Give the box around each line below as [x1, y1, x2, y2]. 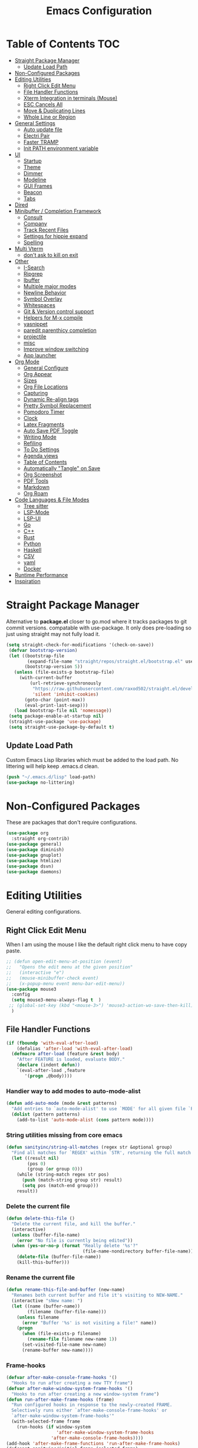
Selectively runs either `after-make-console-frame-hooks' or [11, 1407, 167, 1414]
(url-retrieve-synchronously [29, 680, 101, 686]
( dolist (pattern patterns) [11, 1111, 81, 1117]
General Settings [14, 119, 56, 126]
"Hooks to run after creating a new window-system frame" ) [11, 1391, 160, 1397]
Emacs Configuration [46, 4, 152, 18]
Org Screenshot [23, 471, 62, 478]
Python [23, 540, 41, 547]
